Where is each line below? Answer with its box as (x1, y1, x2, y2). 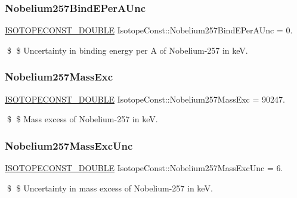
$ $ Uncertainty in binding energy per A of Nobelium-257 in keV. (7, 44, 248, 56)
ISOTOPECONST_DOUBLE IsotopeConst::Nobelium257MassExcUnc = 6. (5, 162, 283, 174)
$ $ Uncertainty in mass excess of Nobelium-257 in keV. (7, 181, 213, 194)
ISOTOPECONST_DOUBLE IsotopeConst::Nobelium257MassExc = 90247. (5, 92, 285, 105)
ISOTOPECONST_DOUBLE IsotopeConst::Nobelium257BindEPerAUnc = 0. (5, 24, 293, 36)
